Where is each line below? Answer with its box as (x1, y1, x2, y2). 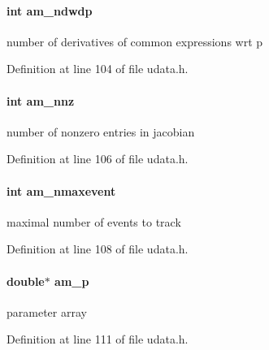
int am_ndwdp (7, 2, 93, 19)
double (7, 272, 45, 289)
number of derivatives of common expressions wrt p (7, 32, 263, 50)
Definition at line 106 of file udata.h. (7, 150, 189, 167)
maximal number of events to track (7, 213, 181, 230)
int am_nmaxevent (7, 182, 116, 199)
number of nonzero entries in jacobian (7, 123, 195, 140)
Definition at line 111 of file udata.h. (7, 331, 189, 348)
